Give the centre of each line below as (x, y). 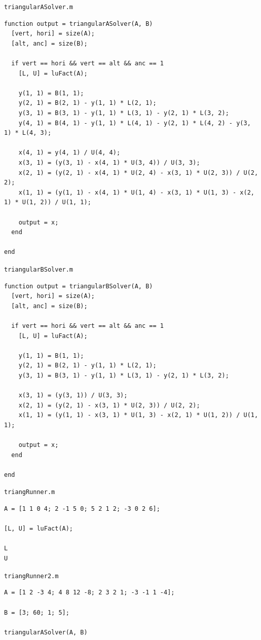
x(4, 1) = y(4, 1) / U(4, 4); (69, 153)
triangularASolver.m (39, 7)
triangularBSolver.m (39, 269)
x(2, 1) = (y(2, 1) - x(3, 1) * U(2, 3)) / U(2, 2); (109, 405)
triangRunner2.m (31, 576)
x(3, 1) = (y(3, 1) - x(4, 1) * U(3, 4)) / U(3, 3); (109, 162)
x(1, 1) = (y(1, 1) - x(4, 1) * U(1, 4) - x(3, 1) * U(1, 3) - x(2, (136, 192)
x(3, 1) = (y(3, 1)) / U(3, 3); (73, 396)
